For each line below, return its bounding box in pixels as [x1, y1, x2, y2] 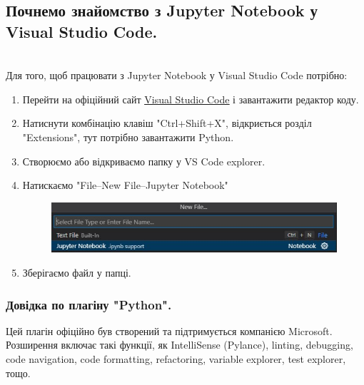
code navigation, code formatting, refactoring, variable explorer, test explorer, [6, 351, 346, 366]
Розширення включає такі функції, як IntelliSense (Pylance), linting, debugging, [6, 337, 353, 352]
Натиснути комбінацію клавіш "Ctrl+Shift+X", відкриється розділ [22, 115, 312, 130]
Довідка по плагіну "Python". [6, 295, 172, 313]
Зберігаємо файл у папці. [22, 265, 131, 280]
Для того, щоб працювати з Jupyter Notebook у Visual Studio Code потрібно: [6, 68, 348, 83]
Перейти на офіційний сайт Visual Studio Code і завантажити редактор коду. [22, 91, 359, 106]
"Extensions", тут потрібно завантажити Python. [22, 129, 234, 144]
